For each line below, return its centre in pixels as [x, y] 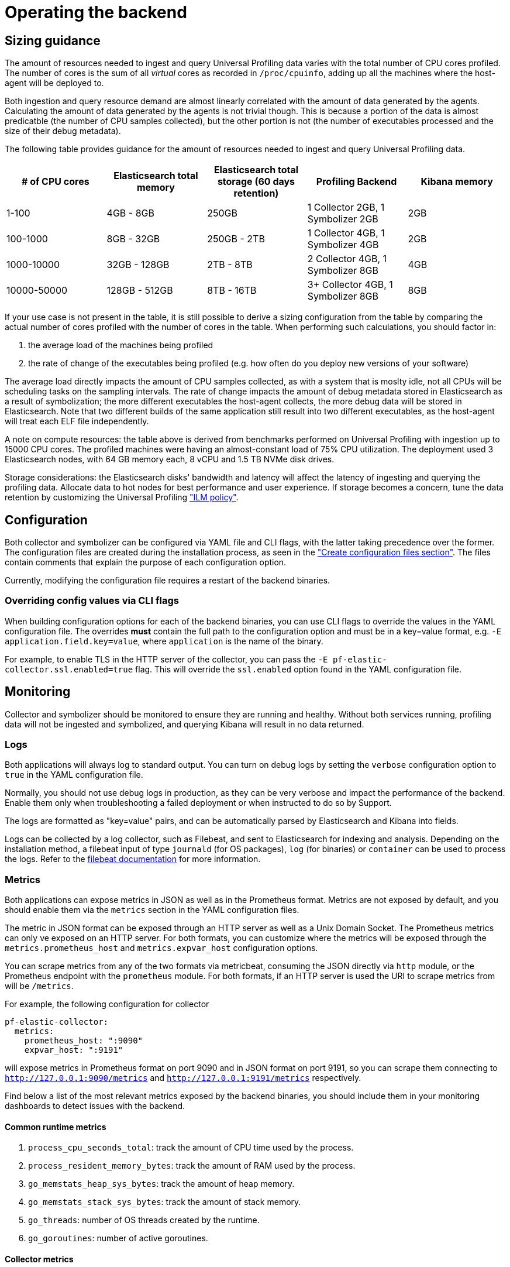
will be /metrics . [39, 986]
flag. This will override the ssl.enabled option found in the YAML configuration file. [299, 669]
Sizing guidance [53, 40]
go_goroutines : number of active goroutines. [118, 1238]
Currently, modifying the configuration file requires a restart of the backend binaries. [168, 581]
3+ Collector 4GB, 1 [350, 285]
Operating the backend [96, 12]
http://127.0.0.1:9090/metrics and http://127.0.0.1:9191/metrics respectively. [183, 1078]
